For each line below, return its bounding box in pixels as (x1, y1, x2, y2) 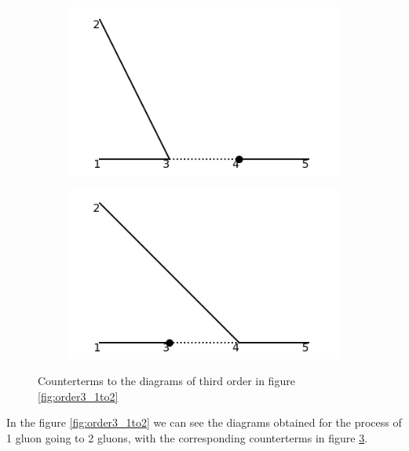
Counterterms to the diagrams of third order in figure (38, 373, 295, 389)
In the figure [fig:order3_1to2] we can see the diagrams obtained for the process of (6, 414, 402, 431)
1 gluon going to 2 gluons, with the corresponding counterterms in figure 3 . (6, 430, 368, 446)
